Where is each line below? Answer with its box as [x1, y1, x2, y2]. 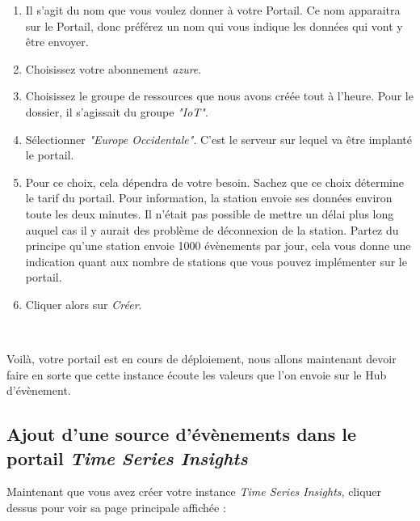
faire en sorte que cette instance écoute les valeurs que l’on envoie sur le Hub [6, 366, 387, 383]
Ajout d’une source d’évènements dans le [6, 421, 357, 447]
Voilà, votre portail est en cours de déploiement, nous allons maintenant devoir [6, 350, 397, 367]
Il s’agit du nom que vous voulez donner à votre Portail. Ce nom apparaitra [25, 2, 401, 18]
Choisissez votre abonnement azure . [25, 60, 202, 77]
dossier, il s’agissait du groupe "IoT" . [25, 103, 208, 120]
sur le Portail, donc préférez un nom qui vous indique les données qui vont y [25, 17, 403, 34]
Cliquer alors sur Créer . [25, 295, 142, 312]
